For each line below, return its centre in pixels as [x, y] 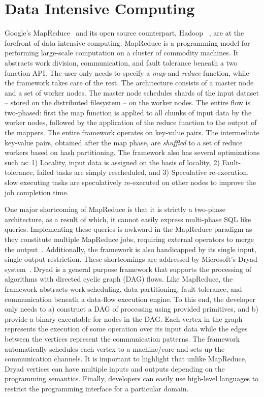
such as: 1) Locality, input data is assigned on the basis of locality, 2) [112, 162]
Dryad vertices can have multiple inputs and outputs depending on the [115, 368]
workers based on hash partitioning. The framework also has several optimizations [132, 152]
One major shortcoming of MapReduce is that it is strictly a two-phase [115, 209]
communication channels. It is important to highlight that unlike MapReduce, [126, 359]
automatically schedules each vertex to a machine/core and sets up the [115, 348]
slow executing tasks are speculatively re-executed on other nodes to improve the [130, 182]
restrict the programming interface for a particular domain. [97, 388]
